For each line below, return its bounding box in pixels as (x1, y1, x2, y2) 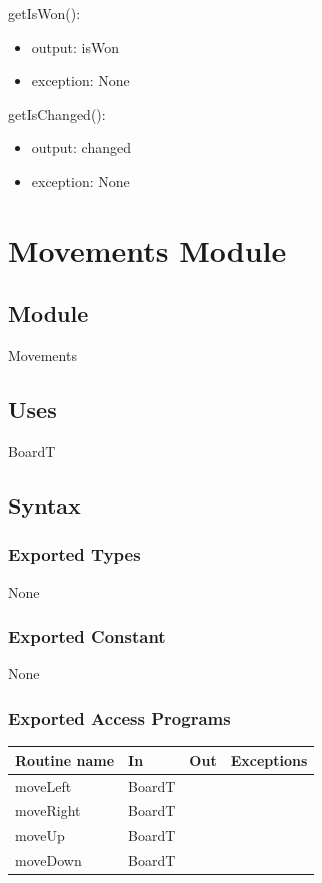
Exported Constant (8, 624, 166, 649)
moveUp (15, 825, 65, 846)
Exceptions (230, 749, 308, 770)
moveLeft (15, 775, 72, 796)
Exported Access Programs (8, 705, 231, 730)
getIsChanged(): (8, 103, 106, 124)
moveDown (15, 850, 82, 871)
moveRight (15, 800, 81, 821)
